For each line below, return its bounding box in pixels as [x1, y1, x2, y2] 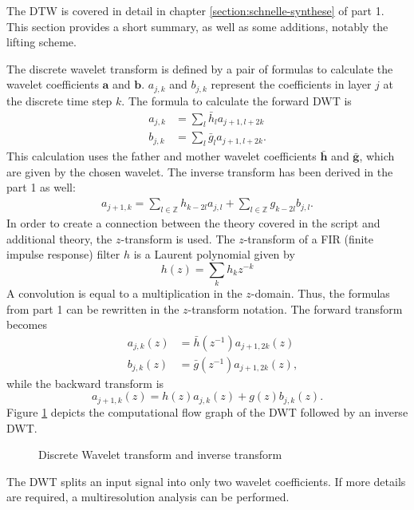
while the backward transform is [6, 374, 164, 391]
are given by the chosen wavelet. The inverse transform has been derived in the [6, 163, 393, 180]
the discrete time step [6, 92, 112, 109]
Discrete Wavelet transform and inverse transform [38, 446, 282, 463]
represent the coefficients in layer [211, 76, 372, 93]
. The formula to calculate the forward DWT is [121, 92, 352, 109]
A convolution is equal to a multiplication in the [6, 285, 242, 302]
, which [359, 148, 395, 164]
